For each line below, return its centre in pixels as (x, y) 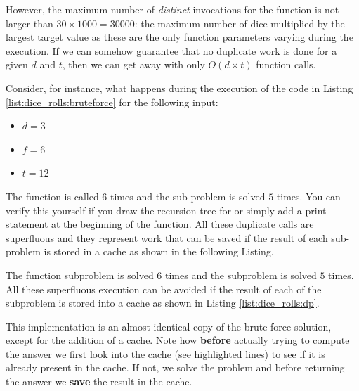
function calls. (286, 64)
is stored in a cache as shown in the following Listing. (159, 251)
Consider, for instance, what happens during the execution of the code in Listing (179, 88)
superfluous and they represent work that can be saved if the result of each (167, 237)
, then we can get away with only (133, 64)
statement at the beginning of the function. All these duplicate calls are (160, 224)
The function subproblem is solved (80, 275)
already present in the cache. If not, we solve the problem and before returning (175, 367)
